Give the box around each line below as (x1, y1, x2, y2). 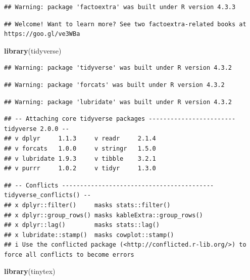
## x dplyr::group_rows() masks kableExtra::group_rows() (4, 211, 203, 219)
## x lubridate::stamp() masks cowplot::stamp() (4, 231, 174, 239)
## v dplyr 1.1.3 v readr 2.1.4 (4, 135, 156, 143)
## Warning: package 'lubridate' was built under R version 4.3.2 (4, 98, 232, 106)
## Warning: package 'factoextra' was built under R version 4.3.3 (4, 4, 236, 11)
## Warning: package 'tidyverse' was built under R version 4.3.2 (4, 64, 232, 72)
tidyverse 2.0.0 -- (4, 125, 69, 132)
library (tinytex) (4, 266, 56, 276)
